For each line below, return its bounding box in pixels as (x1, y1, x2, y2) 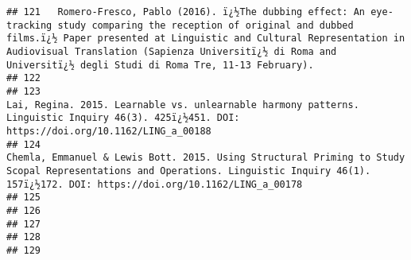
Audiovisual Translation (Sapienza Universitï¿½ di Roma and (6, 45, 337, 57)
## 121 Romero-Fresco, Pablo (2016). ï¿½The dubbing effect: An (6, 6, 366, 17)
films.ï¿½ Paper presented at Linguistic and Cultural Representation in (6, 33, 405, 45)
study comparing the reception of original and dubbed (57, 19, 354, 31)
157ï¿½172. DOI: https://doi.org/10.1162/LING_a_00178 (6, 178, 303, 190)
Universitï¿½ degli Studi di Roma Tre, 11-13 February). (6, 59, 314, 71)
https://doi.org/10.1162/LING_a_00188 (6, 125, 211, 137)
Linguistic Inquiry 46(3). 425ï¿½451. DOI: (6, 112, 240, 124)
